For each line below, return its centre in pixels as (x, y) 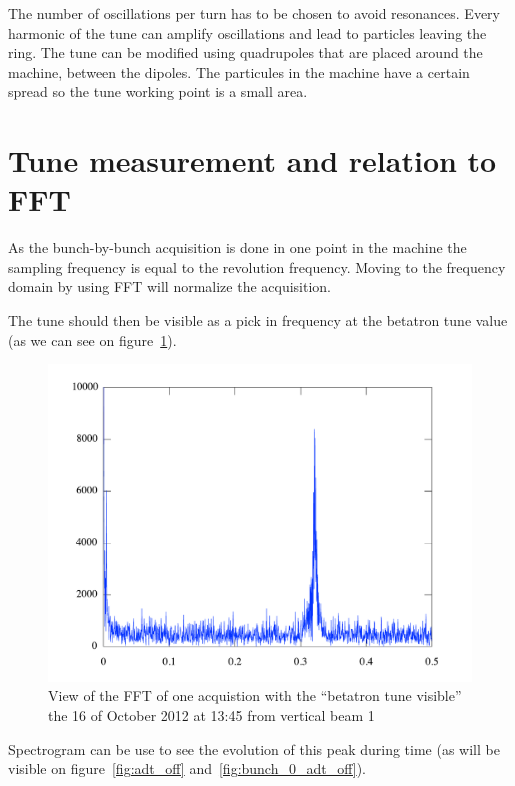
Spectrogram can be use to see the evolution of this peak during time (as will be (254, 748)
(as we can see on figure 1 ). (92, 339)
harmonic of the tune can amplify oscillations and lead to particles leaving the (247, 32)
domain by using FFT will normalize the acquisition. (170, 286)
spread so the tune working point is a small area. (158, 91)
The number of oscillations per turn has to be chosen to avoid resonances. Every (254, 13)
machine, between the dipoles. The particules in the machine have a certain (239, 71)
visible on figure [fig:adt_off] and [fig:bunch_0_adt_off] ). (187, 768)
